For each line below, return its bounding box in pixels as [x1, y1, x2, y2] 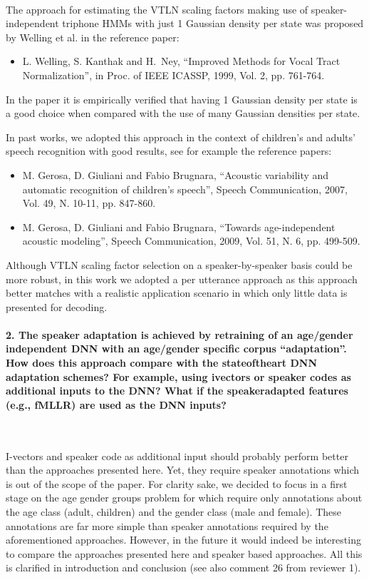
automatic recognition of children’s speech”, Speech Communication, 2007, [22, 181, 348, 196]
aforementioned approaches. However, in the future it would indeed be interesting [6, 532, 361, 547]
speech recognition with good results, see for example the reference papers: [6, 143, 332, 158]
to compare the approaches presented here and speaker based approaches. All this [6, 546, 363, 561]
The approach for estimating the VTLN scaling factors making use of [6, 1, 308, 16]
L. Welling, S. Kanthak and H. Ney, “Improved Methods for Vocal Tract [22, 54, 341, 68]
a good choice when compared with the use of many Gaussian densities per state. [6, 106, 360, 121]
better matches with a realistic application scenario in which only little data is [6, 285, 348, 300]
